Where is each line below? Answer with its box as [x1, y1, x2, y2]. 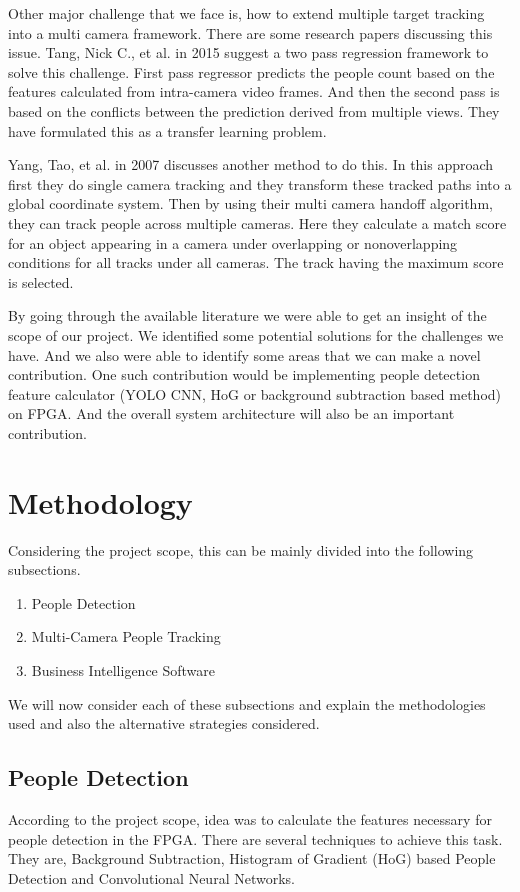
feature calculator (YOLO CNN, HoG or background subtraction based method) [8, 383, 502, 404]
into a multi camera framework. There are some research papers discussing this [8, 22, 493, 43]
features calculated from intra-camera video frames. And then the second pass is [8, 81, 500, 102]
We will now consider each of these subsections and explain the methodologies [8, 693, 486, 714]
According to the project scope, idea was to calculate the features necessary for [8, 808, 492, 829]
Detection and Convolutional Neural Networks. [8, 867, 295, 888]
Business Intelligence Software [31, 659, 216, 680]
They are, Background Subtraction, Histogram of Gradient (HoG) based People [8, 848, 496, 869]
